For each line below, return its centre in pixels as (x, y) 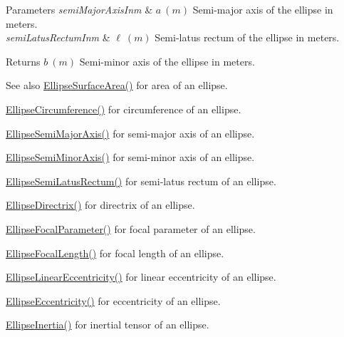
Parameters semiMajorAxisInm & (79, 9)
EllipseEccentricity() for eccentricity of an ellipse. (113, 300)
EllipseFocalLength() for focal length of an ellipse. (115, 253)
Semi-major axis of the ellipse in (263, 9)
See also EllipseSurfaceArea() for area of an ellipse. (117, 85)
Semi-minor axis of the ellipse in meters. (167, 61)
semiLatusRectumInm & (58, 37)
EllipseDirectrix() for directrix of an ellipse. (100, 205)
